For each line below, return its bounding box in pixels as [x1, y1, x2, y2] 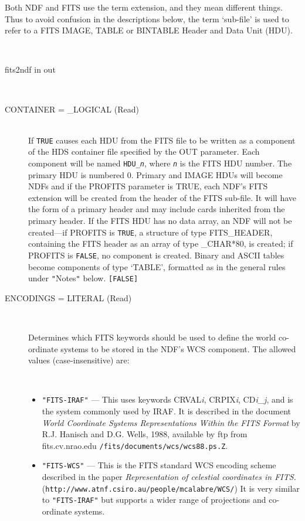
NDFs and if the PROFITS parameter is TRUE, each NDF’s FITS [28, 180, 268, 192]
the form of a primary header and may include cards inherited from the [28, 203, 285, 215]
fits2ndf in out [5, 63, 56, 76]
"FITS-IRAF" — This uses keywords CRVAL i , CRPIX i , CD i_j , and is [42, 393, 293, 406]
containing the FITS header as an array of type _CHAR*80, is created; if [28, 237, 293, 250]
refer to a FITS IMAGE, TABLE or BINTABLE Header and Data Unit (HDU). [5, 24, 293, 36]
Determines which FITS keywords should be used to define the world [28, 331, 276, 343]
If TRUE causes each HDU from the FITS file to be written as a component [28, 134, 296, 146]
